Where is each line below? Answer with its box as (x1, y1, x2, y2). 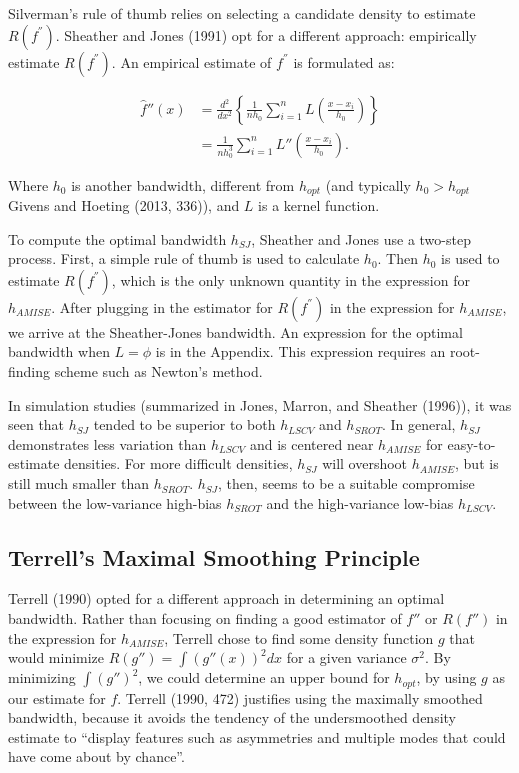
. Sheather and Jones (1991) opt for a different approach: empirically (55, 24, 477, 45)
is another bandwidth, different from (71, 174, 295, 195)
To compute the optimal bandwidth (8, 228, 227, 249)
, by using (416, 667, 477, 688)
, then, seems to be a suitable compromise (218, 473, 475, 494)
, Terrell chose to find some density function (164, 627, 434, 648)
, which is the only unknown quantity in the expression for (111, 269, 470, 290)
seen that (8, 414, 65, 435)
